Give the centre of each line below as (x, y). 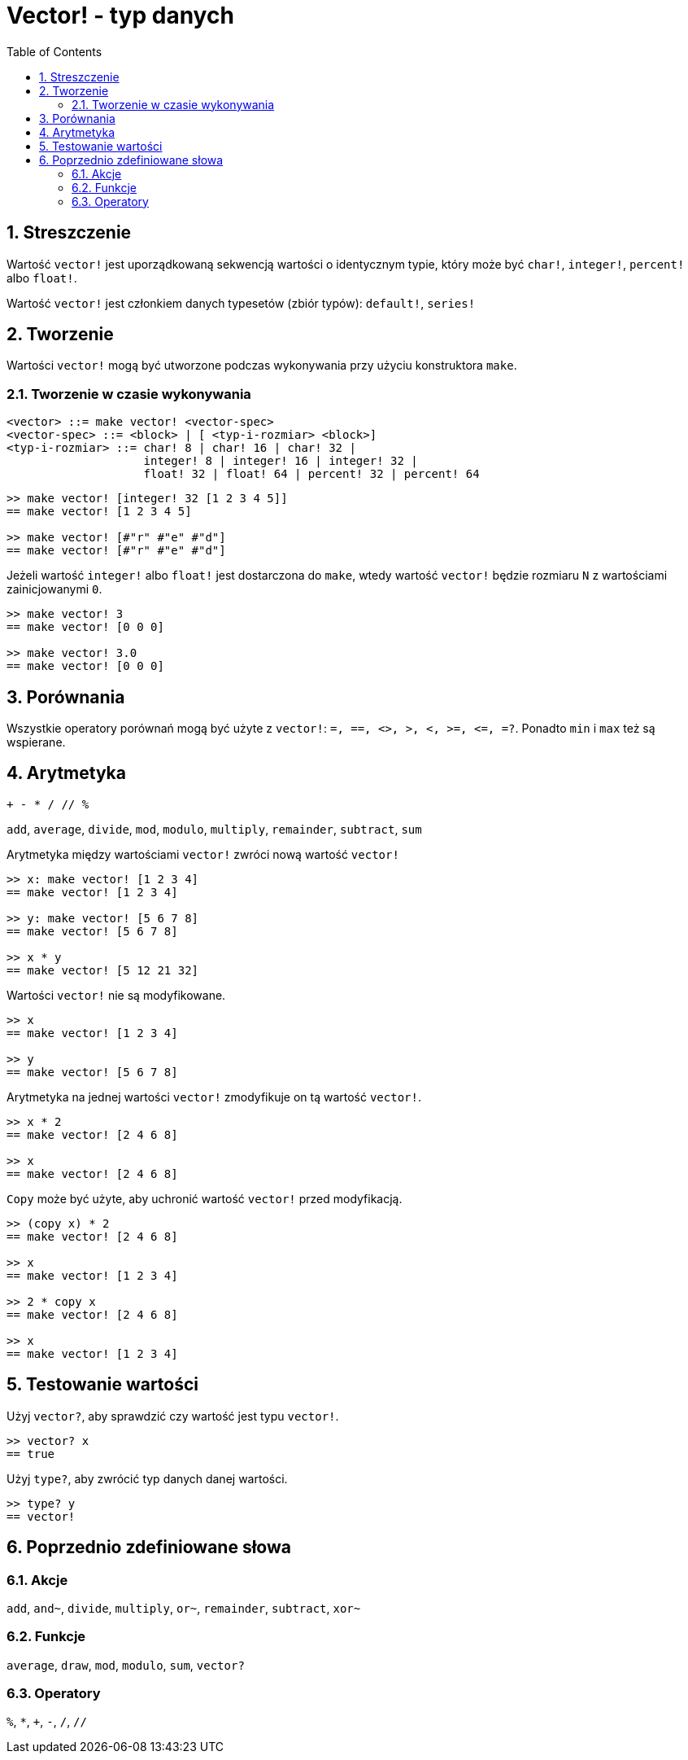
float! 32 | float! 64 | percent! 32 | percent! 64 (311, 474)
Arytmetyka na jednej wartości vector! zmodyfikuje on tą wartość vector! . (214, 1097)
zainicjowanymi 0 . (54, 589)
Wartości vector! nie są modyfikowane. (116, 995)
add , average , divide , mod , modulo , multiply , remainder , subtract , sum (214, 829)
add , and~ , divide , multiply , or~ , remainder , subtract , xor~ (184, 1608)
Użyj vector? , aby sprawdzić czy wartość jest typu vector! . (173, 1416)
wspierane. (36, 742)
